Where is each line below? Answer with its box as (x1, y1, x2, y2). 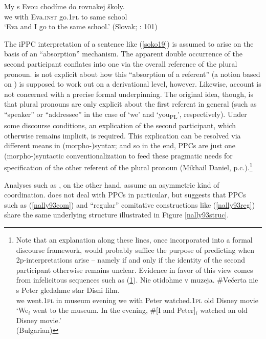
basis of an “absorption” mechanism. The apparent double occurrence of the (4, 48, 242, 59)
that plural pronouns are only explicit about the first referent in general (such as (4, 98, 257, 109)
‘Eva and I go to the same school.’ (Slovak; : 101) (4, 21, 158, 32)
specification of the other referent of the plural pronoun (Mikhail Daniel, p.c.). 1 (4, 161, 253, 173)
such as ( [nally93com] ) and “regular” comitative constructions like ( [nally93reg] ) (4, 199, 255, 210)
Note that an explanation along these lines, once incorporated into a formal (16, 234, 253, 245)
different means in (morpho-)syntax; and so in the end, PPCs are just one (4, 140, 236, 151)
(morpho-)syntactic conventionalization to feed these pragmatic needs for (4, 150, 233, 161)
